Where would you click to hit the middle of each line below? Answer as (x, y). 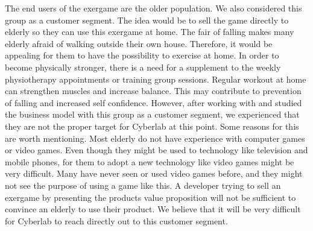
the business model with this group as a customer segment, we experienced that (152, 114)
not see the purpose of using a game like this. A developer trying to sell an (143, 185)
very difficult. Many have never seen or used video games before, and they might (154, 173)
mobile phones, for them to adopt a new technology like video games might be (150, 161)
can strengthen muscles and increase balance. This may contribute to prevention (153, 91)
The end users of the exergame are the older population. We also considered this (153, 8)
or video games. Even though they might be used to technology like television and (156, 150)
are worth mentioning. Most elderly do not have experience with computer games (155, 138)
